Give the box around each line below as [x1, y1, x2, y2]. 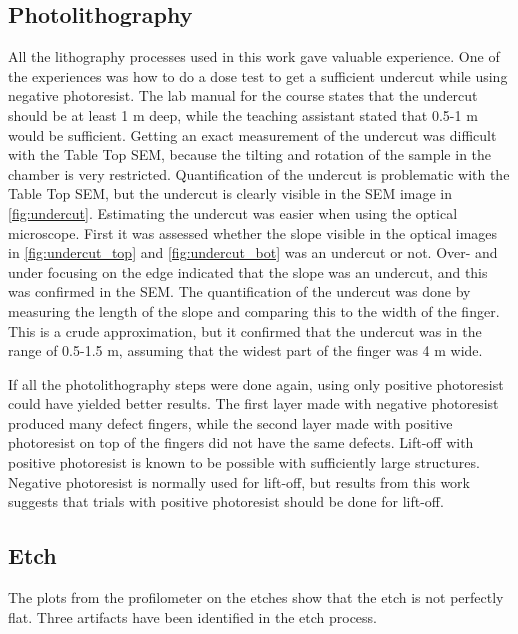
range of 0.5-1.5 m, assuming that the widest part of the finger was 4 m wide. [8, 340, 483, 361]
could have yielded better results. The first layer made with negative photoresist [8, 393, 499, 414]
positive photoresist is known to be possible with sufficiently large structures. [8, 452, 480, 473]
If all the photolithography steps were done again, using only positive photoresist [8, 373, 504, 394]
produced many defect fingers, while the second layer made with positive [8, 412, 453, 433]
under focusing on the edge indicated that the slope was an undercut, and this [8, 261, 488, 282]
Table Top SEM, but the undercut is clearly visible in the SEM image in [8, 183, 452, 204]
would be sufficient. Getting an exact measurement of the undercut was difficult [8, 124, 497, 145]
